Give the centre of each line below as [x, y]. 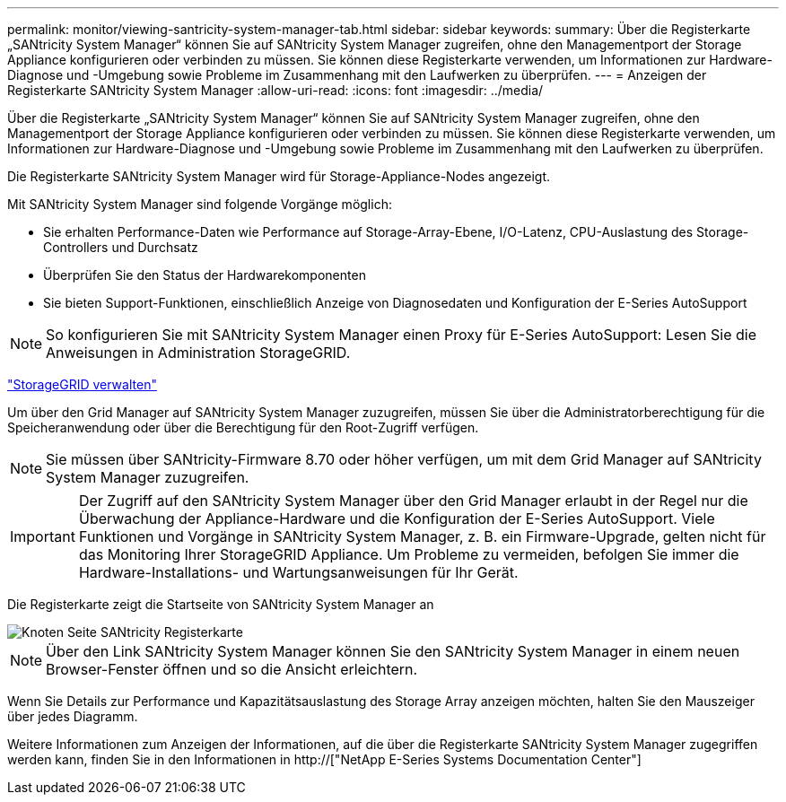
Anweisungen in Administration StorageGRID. [198, 353]
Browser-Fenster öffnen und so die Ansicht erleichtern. [232, 669]
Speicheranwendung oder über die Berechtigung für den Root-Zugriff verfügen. [243, 427]
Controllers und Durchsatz [121, 247]
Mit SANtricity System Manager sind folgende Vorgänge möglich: [200, 204]
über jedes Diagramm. [73, 716]
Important [43, 536]
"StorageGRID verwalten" [82, 384]
